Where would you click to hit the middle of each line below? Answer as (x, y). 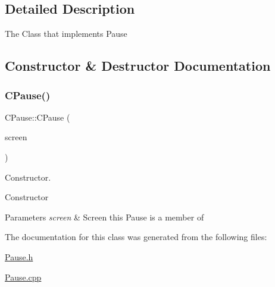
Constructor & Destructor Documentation (138, 66)
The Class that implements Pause (66, 34)
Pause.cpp (23, 277)
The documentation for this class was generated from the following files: (136, 237)
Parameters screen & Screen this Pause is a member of (104, 217)
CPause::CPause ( (37, 117)
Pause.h (19, 256)
